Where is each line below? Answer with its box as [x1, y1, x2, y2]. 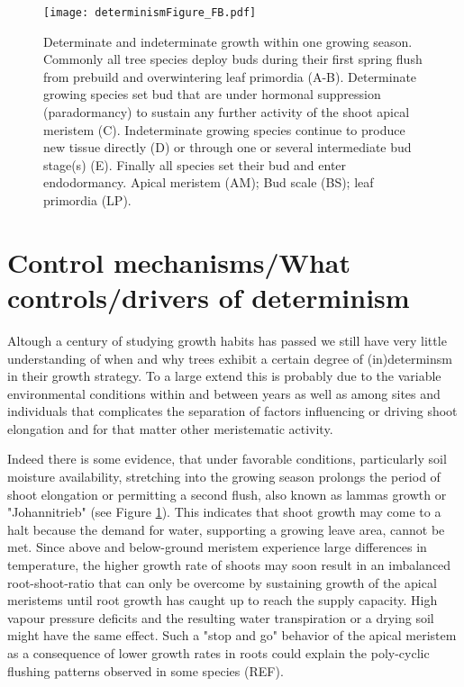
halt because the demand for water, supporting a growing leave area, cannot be [7, 520, 445, 538]
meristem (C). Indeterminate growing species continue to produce [43, 120, 405, 139]
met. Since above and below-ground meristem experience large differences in [7, 538, 427, 556]
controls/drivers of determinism [7, 278, 410, 315]
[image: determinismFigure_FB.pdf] [43, 6, 257, 19]
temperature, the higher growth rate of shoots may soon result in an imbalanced [7, 556, 451, 574]
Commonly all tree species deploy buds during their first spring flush [43, 50, 423, 68]
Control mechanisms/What [7, 243, 350, 280]
